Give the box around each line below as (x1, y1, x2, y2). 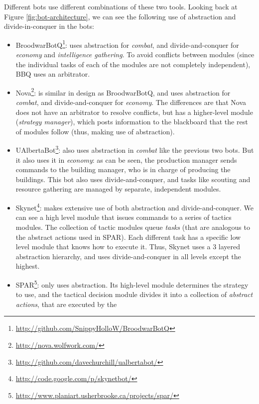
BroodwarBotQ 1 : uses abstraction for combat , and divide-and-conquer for (15, 38, 239, 50)
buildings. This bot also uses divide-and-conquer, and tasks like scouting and (15, 174, 251, 184)
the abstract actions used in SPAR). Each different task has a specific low (15, 231, 241, 242)
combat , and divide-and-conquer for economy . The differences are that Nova (15, 97, 247, 107)
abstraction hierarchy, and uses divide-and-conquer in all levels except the (15, 251, 241, 261)
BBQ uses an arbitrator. (15, 69, 90, 79)
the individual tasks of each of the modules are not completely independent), (15, 59, 251, 69)
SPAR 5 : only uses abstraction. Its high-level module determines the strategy (15, 278, 249, 290)
